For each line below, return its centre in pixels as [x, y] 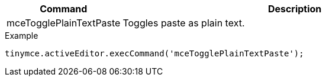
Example [22, 36]
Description [295, 9]
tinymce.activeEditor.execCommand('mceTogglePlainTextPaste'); [154, 53]
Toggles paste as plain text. [184, 23]
